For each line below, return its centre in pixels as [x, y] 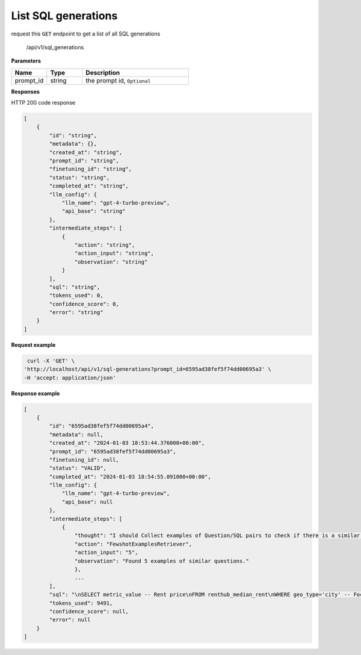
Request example [33, 345]
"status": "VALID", [78, 468]
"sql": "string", [75, 287]
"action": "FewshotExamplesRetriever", [133, 544]
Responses [26, 92]
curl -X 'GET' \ [51, 361]
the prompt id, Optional [118, 80]
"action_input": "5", [106, 553]
